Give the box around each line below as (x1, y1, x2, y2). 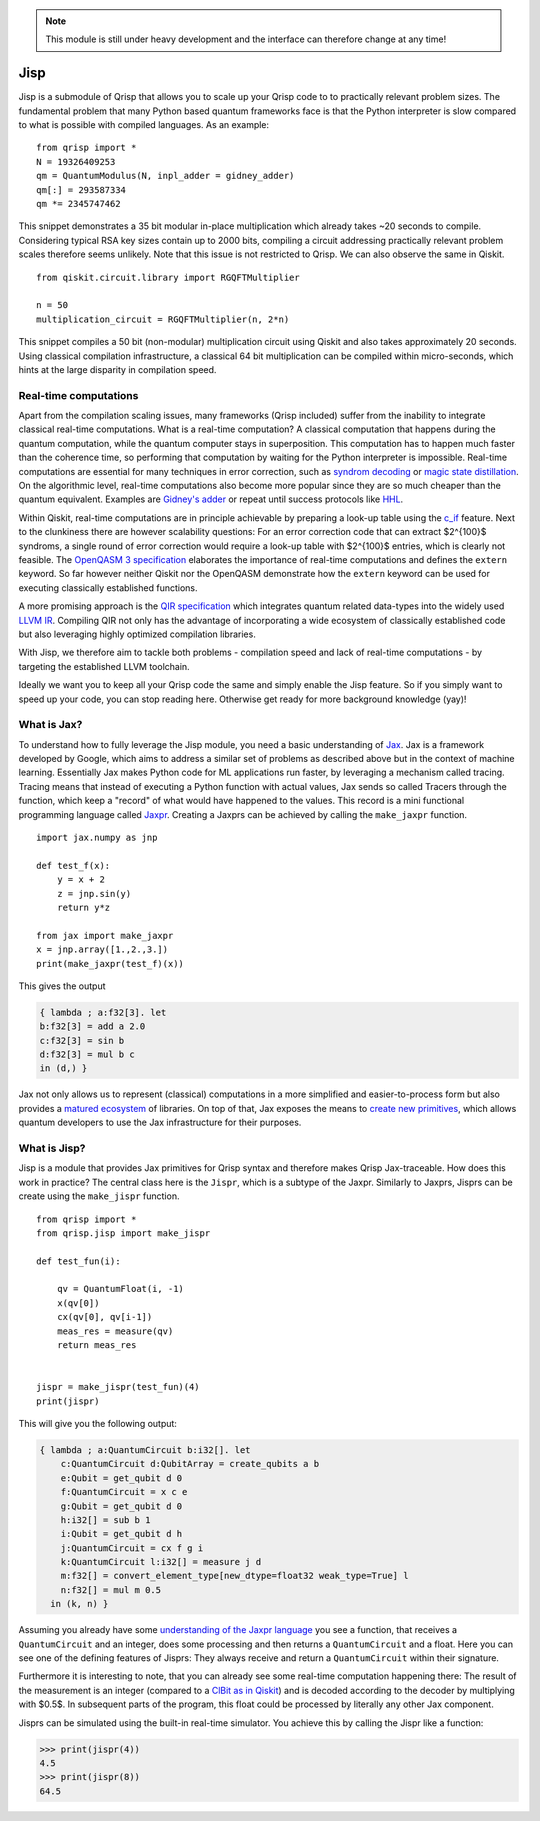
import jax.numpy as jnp (36, 831, 158, 843)
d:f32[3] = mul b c (39, 1049, 135, 1060)
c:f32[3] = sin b (39, 1035, 125, 1046)
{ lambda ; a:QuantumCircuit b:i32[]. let (39, 1444, 251, 1455)
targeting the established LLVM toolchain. (18, 660, 190, 672)
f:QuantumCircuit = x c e (60, 1486, 188, 1498)
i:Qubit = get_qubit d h (60, 1528, 183, 1540)
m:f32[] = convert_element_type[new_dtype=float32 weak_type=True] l (60, 1570, 409, 1582)
